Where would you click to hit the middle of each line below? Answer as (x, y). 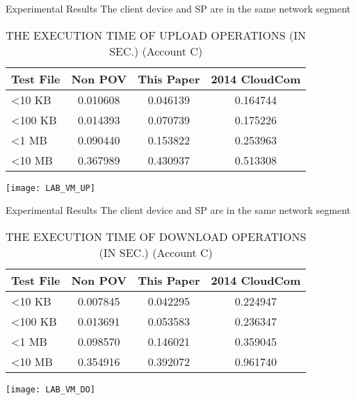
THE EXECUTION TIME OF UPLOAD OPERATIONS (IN (156, 35)
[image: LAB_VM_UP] (50, 188)
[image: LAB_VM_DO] (50, 389)
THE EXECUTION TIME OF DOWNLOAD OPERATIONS (156, 236)
